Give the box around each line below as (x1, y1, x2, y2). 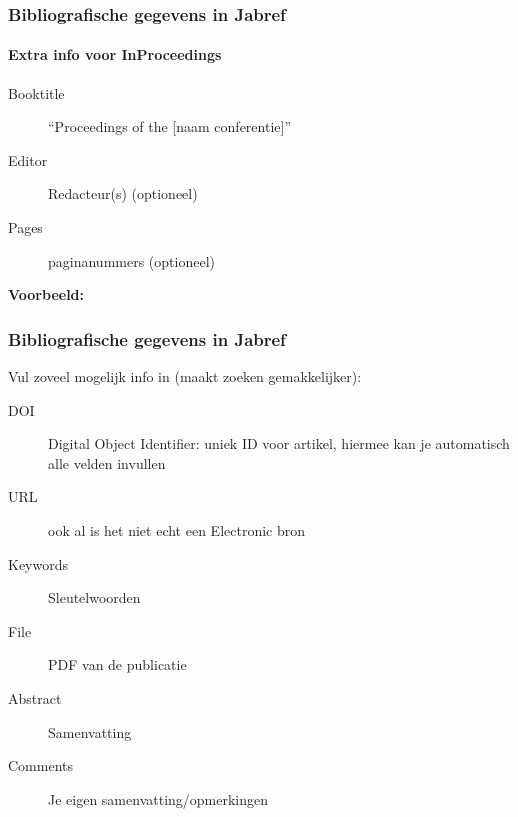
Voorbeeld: (8, 284, 85, 305)
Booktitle (8, 82, 65, 103)
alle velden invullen (48, 452, 166, 473)
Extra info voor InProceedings (8, 44, 222, 65)
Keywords (8, 553, 69, 574)
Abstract (8, 687, 62, 708)
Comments (8, 755, 74, 776)
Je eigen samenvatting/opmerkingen (48, 788, 269, 809)
